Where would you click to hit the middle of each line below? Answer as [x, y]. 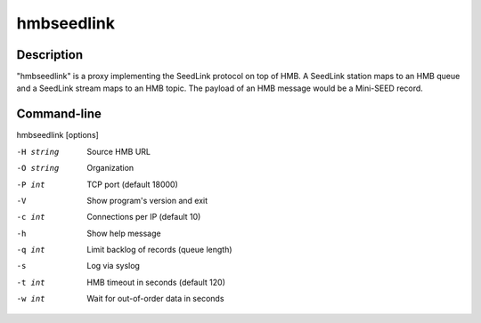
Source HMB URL [119, 151]
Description [50, 55]
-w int [31, 299]
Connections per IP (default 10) [144, 217]
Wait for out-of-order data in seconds [155, 299]
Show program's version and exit [147, 200]
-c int [31, 217]
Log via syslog [113, 266]
